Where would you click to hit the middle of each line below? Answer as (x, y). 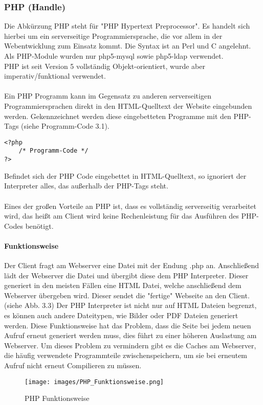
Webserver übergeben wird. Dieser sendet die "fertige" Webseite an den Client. (127, 295)
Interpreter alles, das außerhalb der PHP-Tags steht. (86, 186)
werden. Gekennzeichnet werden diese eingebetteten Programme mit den (118, 116)
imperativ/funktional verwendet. (55, 76)
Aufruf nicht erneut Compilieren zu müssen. (73, 365)
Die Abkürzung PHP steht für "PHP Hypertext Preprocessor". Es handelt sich (127, 26)
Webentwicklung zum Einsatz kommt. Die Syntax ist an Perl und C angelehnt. (128, 46)
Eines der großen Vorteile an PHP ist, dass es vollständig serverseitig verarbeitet (130, 206)
